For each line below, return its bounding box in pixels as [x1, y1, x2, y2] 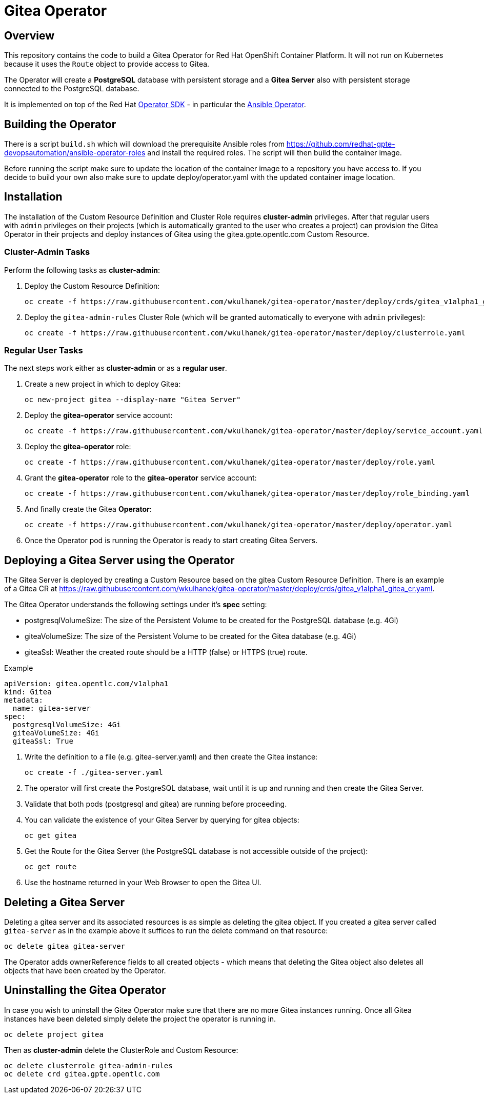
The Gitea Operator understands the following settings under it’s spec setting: [4, 600, 267, 609]
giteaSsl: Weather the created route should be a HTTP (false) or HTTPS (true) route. [25, 648, 308, 657]
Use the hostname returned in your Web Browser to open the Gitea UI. [25, 878, 261, 887]
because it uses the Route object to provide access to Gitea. [4, 59, 210, 69]
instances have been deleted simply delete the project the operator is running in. [4, 1014, 276, 1023]
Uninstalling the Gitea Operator [4, 984, 166, 997]
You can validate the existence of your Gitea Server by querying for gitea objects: [25, 815, 299, 825]
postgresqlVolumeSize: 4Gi [12, 721, 121, 729]
